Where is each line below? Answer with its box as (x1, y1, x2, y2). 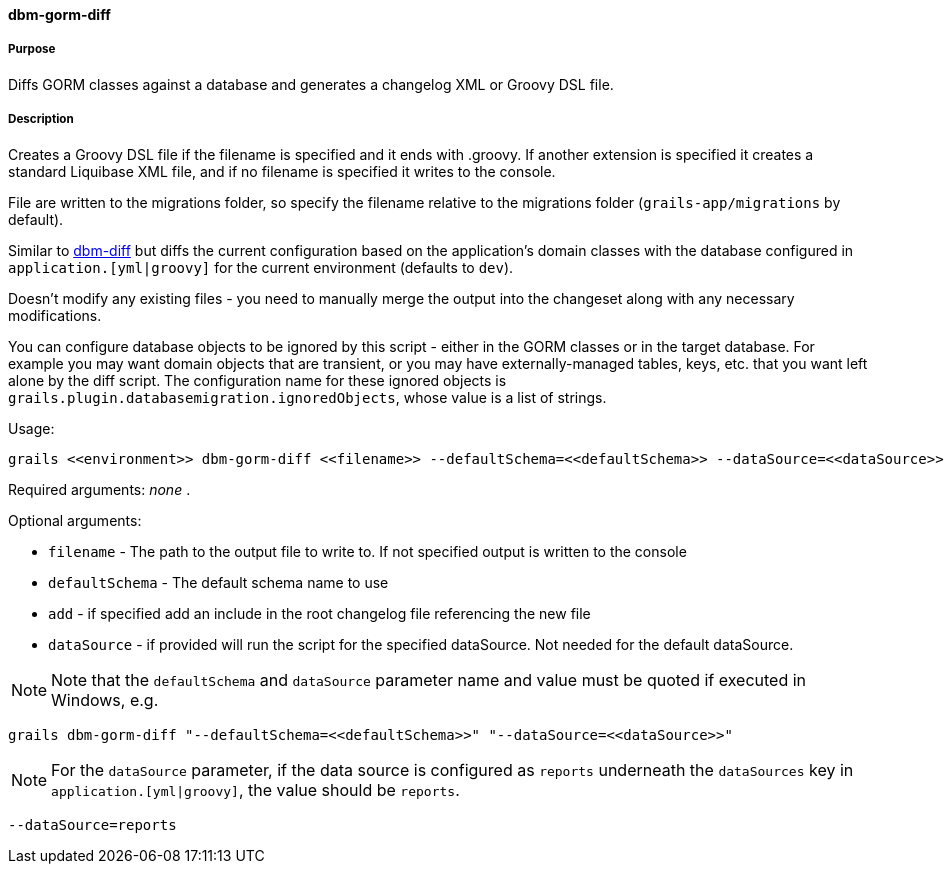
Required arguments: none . (8, 480, 191, 498)
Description (8, 112, 74, 127)
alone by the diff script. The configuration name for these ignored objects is (8, 371, 507, 389)
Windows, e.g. (51, 689, 159, 710)
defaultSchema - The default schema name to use (48, 573, 389, 591)
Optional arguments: (8, 511, 142, 529)
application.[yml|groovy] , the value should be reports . (51, 779, 460, 800)
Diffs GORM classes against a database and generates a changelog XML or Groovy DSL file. (8, 75, 614, 93)
